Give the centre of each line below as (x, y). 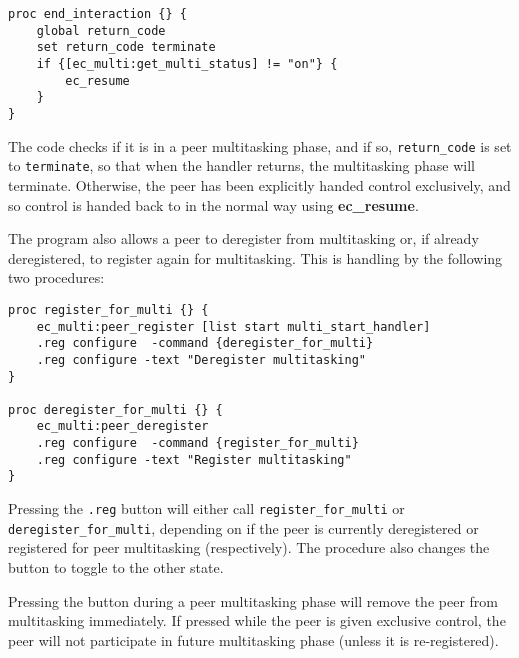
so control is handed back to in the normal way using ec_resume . (213, 204)
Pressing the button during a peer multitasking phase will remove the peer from (253, 600)
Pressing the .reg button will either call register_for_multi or (206, 508)
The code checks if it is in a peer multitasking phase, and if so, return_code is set (260, 145)
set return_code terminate (126, 47)
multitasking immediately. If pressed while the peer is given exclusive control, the (257, 620)
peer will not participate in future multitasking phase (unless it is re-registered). (253, 639)
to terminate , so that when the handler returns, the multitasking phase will (241, 165)
